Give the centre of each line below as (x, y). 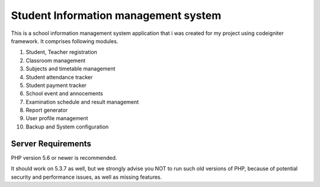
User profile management (57, 118)
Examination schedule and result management (82, 102)
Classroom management (56, 60)
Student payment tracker (56, 85)
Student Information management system (116, 15)
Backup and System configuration (67, 127)
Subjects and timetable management (71, 69)
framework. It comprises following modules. (65, 41)
